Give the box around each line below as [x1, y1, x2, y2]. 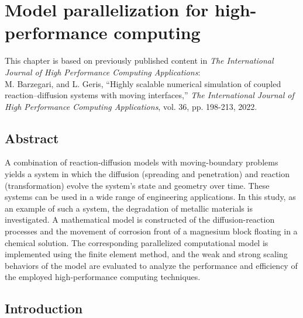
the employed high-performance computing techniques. [5, 271, 201, 283]
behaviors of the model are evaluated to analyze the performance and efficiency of [5, 259, 298, 271]
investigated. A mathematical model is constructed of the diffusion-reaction [5, 213, 275, 226]
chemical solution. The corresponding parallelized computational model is [5, 236, 268, 248]
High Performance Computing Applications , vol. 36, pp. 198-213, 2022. [5, 100, 257, 112]
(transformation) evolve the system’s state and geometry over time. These [5, 179, 270, 191]
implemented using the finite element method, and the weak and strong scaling [5, 248, 288, 260]
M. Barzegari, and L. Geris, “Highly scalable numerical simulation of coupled [5, 77, 281, 89]
